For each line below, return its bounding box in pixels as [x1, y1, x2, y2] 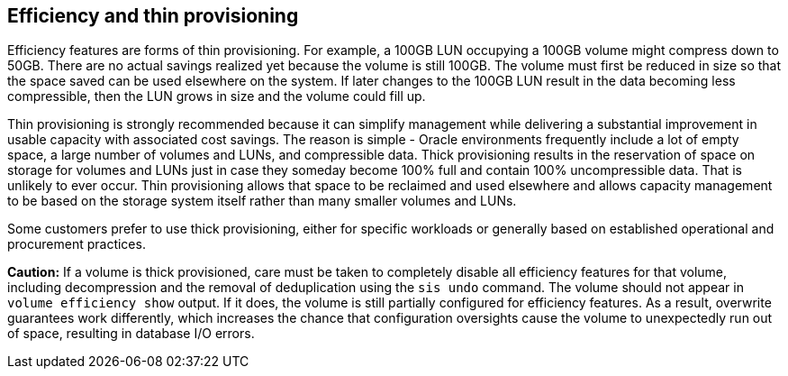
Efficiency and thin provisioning [7, 5, 299, 27]
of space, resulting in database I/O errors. [7, 326, 255, 342]
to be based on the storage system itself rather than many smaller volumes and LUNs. [7, 193, 517, 209]
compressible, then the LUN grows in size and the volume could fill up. [7, 88, 426, 105]
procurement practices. [7, 236, 146, 252]
